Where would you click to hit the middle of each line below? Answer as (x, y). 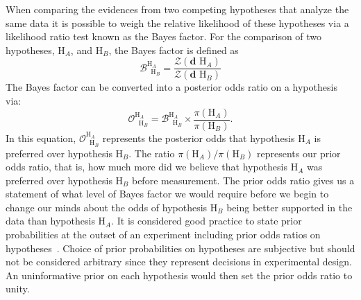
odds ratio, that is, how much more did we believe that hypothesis (146, 167)
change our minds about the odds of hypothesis (107, 207)
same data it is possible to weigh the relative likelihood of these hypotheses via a (177, 23)
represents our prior (299, 153)
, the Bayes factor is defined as (174, 50)
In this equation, (41, 138)
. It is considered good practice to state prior (207, 221)
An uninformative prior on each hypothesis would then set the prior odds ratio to (179, 275)
